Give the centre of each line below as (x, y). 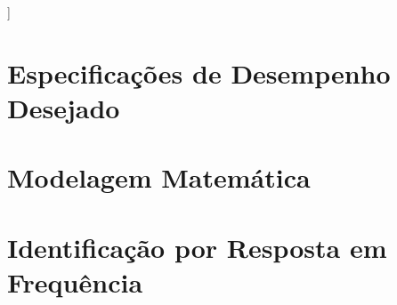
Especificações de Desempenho (199, 72)
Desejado (64, 107)
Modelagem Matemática (159, 177)
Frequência (75, 281)
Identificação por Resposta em (197, 247)
